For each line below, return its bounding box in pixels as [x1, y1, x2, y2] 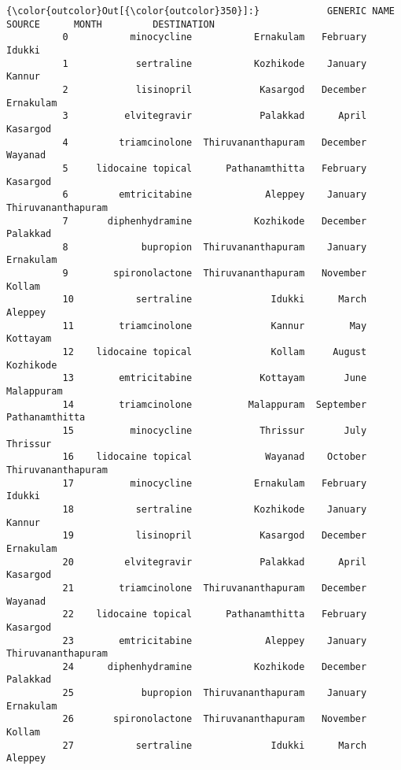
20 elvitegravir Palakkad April [62, 556, 367, 568]
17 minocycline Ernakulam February [62, 477, 367, 489]
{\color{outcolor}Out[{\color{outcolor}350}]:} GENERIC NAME [6, 6, 395, 17]
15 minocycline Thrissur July [62, 425, 367, 436]
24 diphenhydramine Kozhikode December [62, 661, 367, 672]
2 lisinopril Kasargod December [62, 83, 367, 95]
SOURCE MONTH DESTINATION [6, 18, 215, 30]
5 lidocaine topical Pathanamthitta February [62, 162, 367, 174]
